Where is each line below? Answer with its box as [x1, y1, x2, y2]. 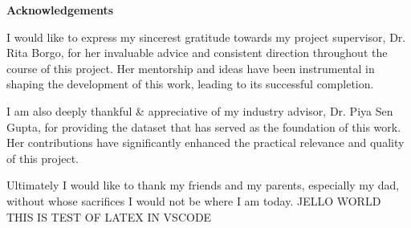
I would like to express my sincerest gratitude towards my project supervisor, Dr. [6, 28, 406, 45]
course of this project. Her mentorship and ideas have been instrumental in [6, 59, 375, 76]
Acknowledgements [6, 2, 114, 18]
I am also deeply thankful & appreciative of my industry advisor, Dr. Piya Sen [6, 102, 393, 119]
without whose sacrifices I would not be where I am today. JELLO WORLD [6, 192, 381, 209]
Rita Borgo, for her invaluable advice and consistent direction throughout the [6, 44, 388, 61]
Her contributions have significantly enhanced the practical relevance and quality [6, 134, 405, 151]
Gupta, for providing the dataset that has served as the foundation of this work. [6, 118, 401, 135]
